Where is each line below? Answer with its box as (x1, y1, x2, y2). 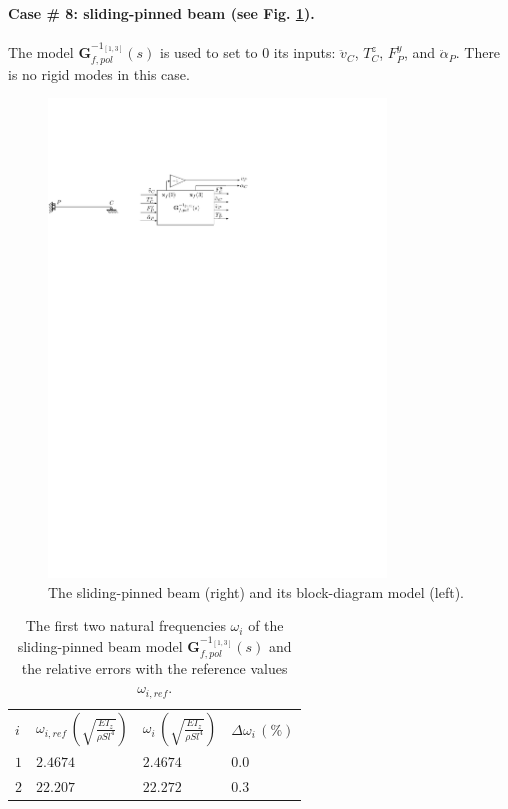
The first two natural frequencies (25, 615, 226, 636)
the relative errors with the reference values (21, 657, 288, 678)
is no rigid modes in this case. (8, 63, 190, 84)
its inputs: (273, 42, 336, 63)
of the (248, 615, 284, 636)
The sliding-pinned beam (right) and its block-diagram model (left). (48, 581, 464, 602)
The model (8, 42, 74, 63)
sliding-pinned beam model (17, 636, 183, 657)
